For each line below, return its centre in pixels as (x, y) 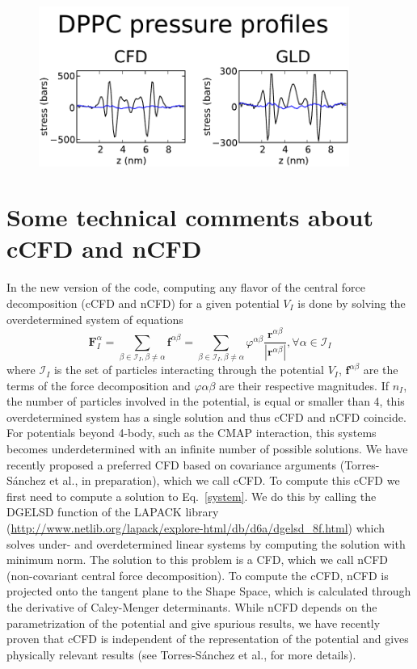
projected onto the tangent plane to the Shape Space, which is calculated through (209, 591)
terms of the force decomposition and (99, 385)
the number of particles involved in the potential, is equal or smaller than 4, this (206, 401)
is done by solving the (352, 303)
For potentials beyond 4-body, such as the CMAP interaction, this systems (192, 433)
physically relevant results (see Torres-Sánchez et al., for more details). (181, 654)
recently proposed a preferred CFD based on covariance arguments (172, 464)
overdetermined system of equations (95, 319)
